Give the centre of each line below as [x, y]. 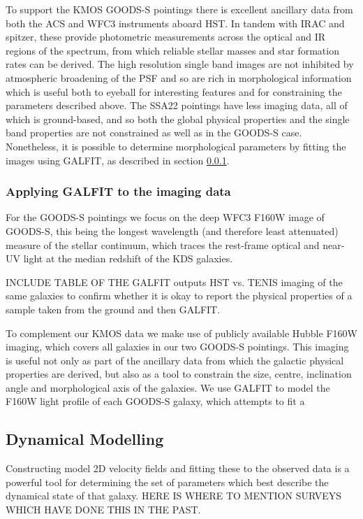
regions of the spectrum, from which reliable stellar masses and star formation [172, 50]
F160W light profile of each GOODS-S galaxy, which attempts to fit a [155, 401]
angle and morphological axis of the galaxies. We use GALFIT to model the [168, 387]
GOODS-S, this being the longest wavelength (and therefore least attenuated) [172, 230]
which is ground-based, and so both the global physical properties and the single [178, 119]
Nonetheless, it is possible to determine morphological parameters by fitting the [176, 146]
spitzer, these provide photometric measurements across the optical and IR [166, 37]
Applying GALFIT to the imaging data [118, 191]
